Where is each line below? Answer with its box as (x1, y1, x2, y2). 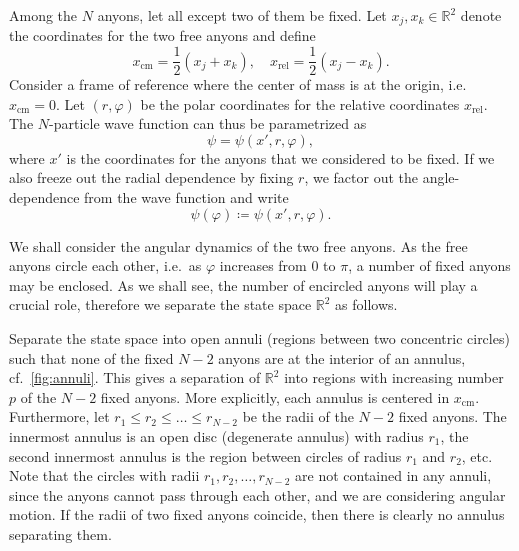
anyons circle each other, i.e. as (9, 255, 202, 276)
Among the (9, 5, 78, 25)
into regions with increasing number (284, 367, 504, 388)
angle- (422, 167, 460, 188)
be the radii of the (242, 406, 354, 427)
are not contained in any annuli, (295, 465, 492, 486)
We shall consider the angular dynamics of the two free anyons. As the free (9, 235, 468, 256)
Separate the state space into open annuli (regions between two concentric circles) (9, 328, 510, 349)
